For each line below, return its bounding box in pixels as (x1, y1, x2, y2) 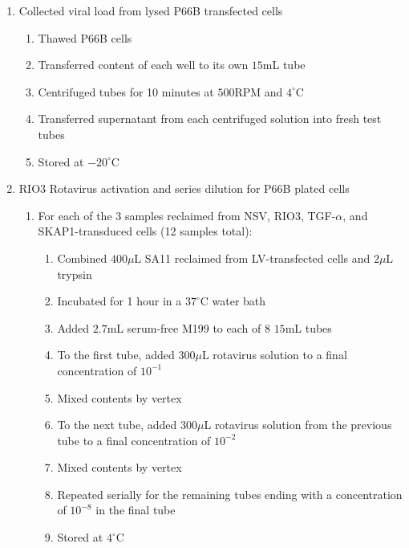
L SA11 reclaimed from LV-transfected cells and (134, 249, 371, 266)
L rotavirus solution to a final (201, 346, 347, 363)
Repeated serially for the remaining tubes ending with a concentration (57, 485, 403, 502)
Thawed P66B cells (38, 29, 132, 46)
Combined (57, 249, 107, 266)
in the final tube (95, 501, 176, 518)
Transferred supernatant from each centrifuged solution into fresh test (38, 110, 382, 127)
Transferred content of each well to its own (38, 56, 249, 73)
